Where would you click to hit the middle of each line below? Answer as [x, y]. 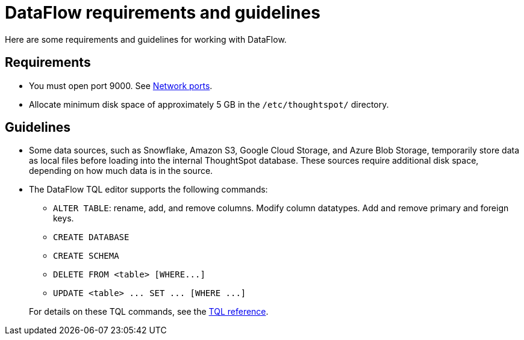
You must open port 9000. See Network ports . [121, 85]
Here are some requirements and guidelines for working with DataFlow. [146, 39]
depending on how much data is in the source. [121, 171]
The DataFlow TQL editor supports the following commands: [148, 190]
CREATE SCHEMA [86, 256]
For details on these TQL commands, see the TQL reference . [149, 312]
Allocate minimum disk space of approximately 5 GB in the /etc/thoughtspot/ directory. [209, 104]
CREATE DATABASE [91, 237]
